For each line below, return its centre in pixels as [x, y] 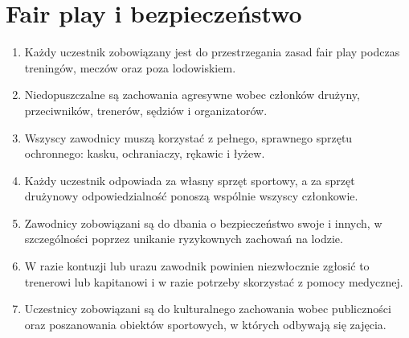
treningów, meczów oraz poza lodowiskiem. [130, 67]
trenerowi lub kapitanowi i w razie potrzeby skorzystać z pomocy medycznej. [214, 281]
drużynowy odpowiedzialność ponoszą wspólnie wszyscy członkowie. [191, 196]
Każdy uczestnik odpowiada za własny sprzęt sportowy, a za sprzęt [190, 180]
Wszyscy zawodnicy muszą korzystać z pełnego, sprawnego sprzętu [188, 137]
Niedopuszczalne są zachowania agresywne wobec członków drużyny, [192, 95]
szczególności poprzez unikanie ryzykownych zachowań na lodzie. [184, 239]
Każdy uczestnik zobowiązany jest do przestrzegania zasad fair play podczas [212, 52]
